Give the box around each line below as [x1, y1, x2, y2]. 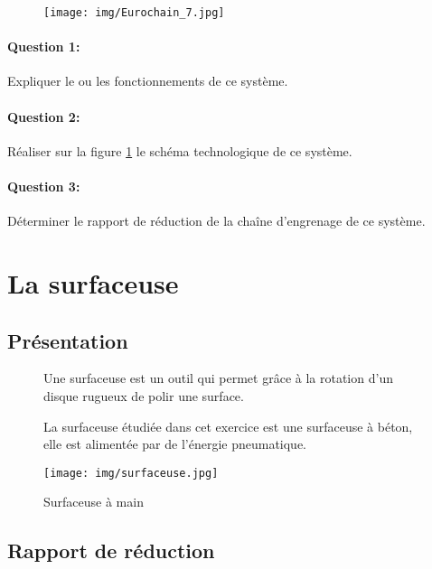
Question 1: [7, 37, 80, 56]
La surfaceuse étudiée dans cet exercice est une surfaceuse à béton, [43, 416, 413, 435]
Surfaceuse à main [43, 492, 144, 511]
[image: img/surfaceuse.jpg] [43, 466, 219, 480]
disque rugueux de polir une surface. [43, 387, 244, 405]
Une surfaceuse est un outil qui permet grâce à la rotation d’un [43, 368, 393, 387]
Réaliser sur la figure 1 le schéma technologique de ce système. [7, 141, 352, 160]
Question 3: [7, 177, 80, 196]
